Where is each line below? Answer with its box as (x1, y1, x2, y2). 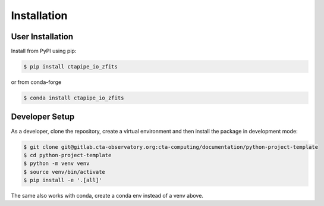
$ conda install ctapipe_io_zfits (23, 95, 124, 101)
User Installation (11, 32, 74, 42)
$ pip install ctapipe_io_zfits (23, 63, 118, 70)
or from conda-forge (11, 79, 62, 86)
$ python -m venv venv (23, 160, 90, 167)
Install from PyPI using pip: (11, 48, 77, 55)
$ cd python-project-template (23, 152, 112, 158)
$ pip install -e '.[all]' (23, 177, 102, 184)
